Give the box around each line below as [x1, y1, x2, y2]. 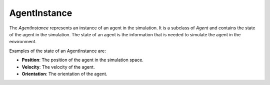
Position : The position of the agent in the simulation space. [21, 57, 143, 63]
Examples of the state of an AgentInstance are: [9, 48, 106, 54]
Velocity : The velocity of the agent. [21, 64, 95, 70]
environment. [9, 39, 37, 45]
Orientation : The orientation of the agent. [21, 71, 107, 77]
